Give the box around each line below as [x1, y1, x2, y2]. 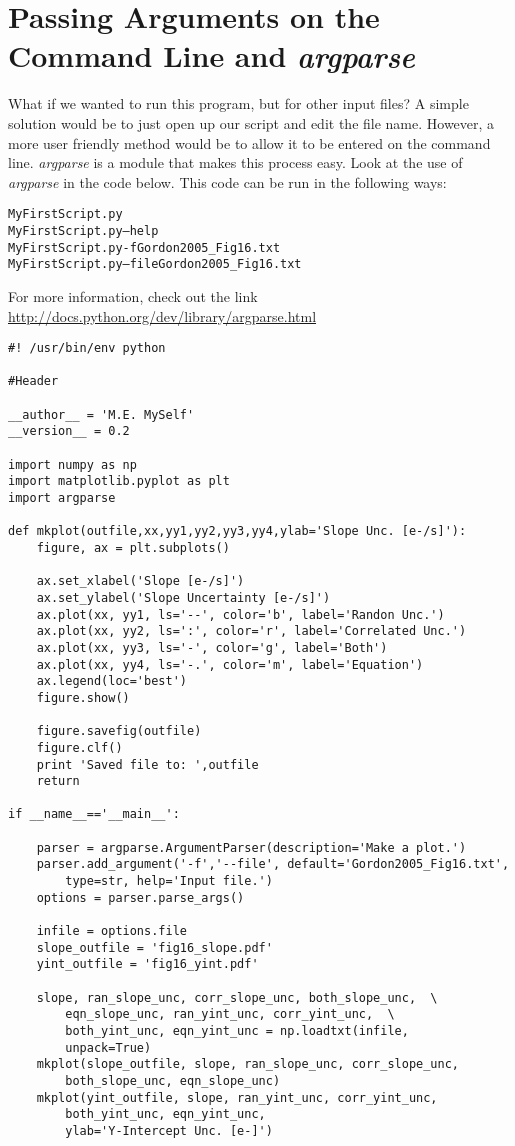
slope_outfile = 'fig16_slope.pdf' [36, 940, 273, 955]
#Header [8, 374, 59, 389]
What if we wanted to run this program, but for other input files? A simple [8, 93, 469, 114]
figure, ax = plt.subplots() [36, 540, 230, 555]
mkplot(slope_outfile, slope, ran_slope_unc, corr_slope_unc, [36, 1057, 460, 1072]
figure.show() [36, 690, 130, 705]
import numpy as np [8, 457, 137, 472]
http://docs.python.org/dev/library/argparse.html [8, 305, 317, 326]
